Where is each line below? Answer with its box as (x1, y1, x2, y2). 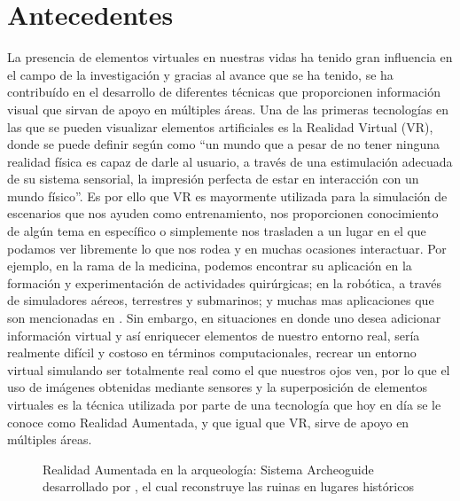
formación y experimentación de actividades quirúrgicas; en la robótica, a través (7, 273, 442, 292)
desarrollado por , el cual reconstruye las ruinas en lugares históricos (43, 477, 414, 496)
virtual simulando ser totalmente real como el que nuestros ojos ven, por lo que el (7, 360, 450, 379)
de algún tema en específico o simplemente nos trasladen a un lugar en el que (7, 222, 426, 240)
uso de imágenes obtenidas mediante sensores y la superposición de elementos (7, 378, 427, 396)
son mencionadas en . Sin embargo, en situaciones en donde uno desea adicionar (7, 309, 441, 327)
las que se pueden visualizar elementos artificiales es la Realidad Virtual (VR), (7, 117, 433, 136)
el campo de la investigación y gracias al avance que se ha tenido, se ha (7, 65, 394, 83)
